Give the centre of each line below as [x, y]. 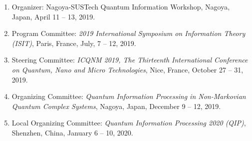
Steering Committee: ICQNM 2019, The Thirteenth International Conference [130, 60]
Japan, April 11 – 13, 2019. [53, 16]
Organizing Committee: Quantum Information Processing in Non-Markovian [129, 96]
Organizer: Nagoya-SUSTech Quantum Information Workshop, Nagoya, [121, 6]
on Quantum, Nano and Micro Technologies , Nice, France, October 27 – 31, [127, 69]
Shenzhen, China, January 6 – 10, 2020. [72, 132]
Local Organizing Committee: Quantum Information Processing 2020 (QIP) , [129, 123]
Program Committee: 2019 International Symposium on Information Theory [128, 33]
